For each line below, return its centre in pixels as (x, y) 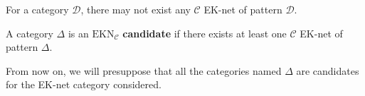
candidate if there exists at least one (205, 33)
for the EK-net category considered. (84, 84)
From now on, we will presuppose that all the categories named (144, 70)
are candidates (328, 70)
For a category (37, 9)
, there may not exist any (136, 9)
